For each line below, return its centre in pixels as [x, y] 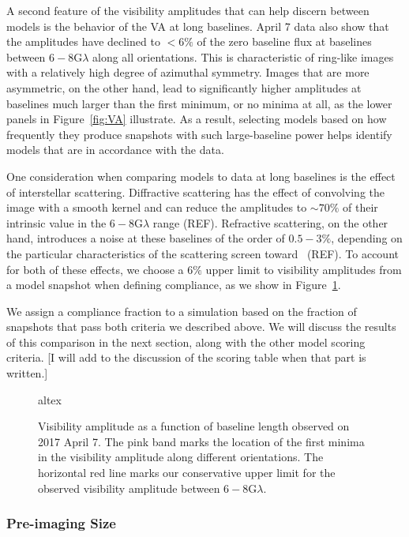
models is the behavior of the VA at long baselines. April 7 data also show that [198, 26]
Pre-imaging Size [61, 523]
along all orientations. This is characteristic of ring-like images [243, 56]
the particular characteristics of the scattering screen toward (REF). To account [203, 253]
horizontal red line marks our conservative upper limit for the [187, 473]
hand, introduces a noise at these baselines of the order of [146, 238]
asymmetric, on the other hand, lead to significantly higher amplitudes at [184, 87]
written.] [27, 373]
